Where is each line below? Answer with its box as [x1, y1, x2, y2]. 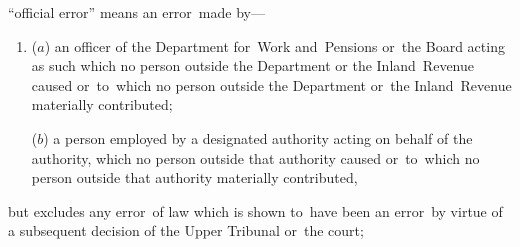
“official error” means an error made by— [8, 2, 265, 22]
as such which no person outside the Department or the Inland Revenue [31, 55, 474, 76]
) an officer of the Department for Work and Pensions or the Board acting [44, 35, 505, 56]
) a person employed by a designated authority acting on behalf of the [43, 127, 473, 148]
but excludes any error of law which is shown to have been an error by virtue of [8, 200, 503, 221]
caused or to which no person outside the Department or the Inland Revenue [31, 74, 512, 95]
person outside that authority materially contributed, [31, 167, 358, 188]
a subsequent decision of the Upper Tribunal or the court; [8, 220, 364, 241]
